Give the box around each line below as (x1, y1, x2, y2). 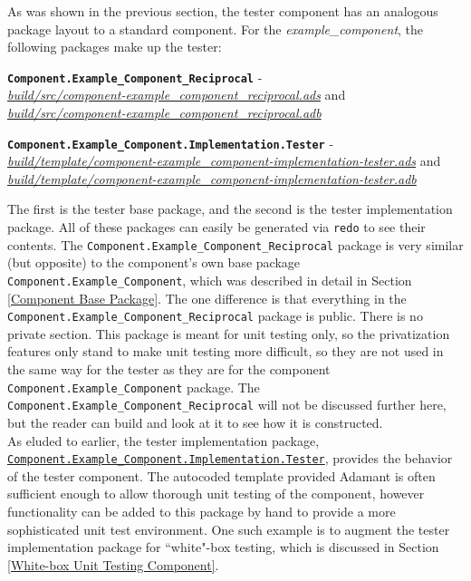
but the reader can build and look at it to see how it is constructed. (7, 412, 383, 431)
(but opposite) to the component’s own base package (7, 253, 300, 272)
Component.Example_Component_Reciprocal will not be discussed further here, (7, 395, 447, 414)
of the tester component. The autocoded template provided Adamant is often (7, 466, 436, 485)
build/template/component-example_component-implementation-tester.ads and (7, 151, 441, 170)
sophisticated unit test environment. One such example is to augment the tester (7, 519, 450, 538)
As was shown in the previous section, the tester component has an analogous (7, 2, 438, 20)
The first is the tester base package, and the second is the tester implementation (7, 199, 453, 218)
